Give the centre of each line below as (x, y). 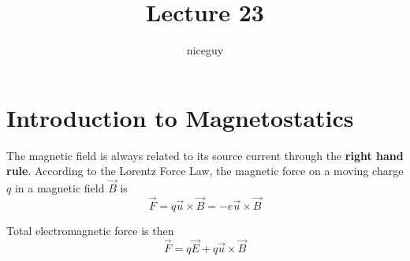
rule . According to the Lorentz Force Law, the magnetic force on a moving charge (205, 171)
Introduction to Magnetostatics (180, 117)
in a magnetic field (60, 188)
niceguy (205, 50)
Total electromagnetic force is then (90, 230)
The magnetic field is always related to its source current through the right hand (205, 155)
